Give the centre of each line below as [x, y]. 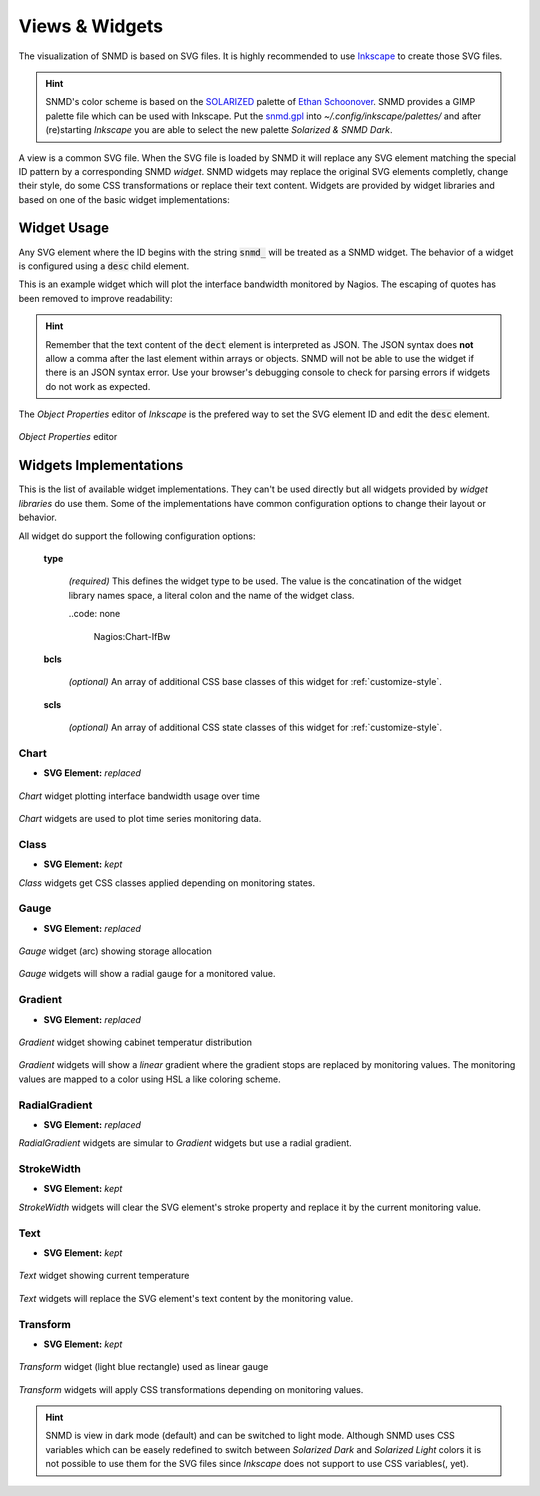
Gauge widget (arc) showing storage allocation [115, 951]
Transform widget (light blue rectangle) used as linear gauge [143, 1367]
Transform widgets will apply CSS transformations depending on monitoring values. [191, 1389]
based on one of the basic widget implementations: [124, 199]
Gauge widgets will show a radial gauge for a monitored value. [147, 974]
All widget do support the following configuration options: [137, 536]
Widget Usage [64, 228]
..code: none [94, 614]
